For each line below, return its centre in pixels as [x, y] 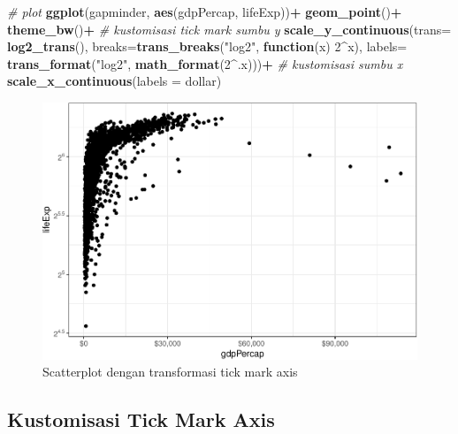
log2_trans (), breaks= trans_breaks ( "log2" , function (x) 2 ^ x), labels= [207, 46]
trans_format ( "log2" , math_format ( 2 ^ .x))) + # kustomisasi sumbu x [205, 63]
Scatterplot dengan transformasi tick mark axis [170, 372]
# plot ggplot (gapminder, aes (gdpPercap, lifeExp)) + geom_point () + [205, 11]
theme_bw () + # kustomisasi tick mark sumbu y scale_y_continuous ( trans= [229, 29]
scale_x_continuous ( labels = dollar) [114, 81]
